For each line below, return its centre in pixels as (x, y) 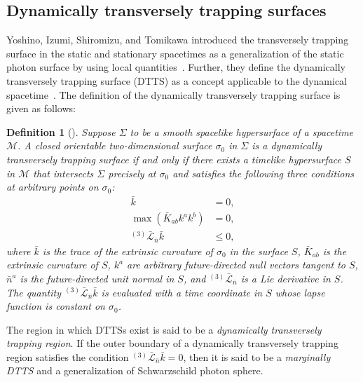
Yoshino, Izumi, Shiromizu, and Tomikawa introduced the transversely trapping (178, 40)
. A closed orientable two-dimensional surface (115, 145)
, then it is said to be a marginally (257, 356)
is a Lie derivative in (286, 278)
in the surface (259, 251)
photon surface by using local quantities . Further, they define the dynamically (176, 67)
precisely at (132, 173)
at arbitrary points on (53, 187)
